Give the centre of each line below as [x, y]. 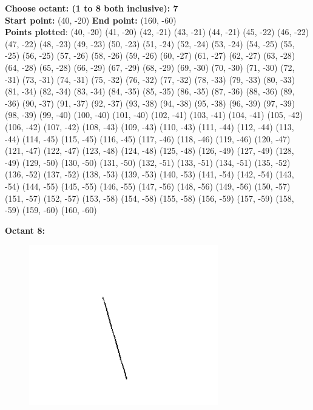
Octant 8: [25, 230]
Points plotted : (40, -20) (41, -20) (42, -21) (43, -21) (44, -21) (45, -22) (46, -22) [157, 32]
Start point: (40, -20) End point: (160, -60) [91, 20]
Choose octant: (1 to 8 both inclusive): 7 [92, 8]
